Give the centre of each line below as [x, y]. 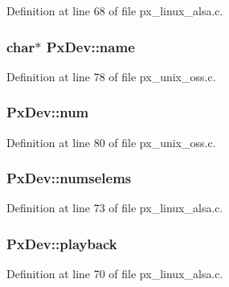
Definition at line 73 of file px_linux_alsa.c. [115, 208]
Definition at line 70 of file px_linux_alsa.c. [115, 274]
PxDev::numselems [69, 178]
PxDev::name [90, 46]
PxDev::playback [62, 243]
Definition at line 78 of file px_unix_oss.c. [111, 76]
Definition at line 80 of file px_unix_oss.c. [111, 142]
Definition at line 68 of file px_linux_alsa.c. [115, 10]
